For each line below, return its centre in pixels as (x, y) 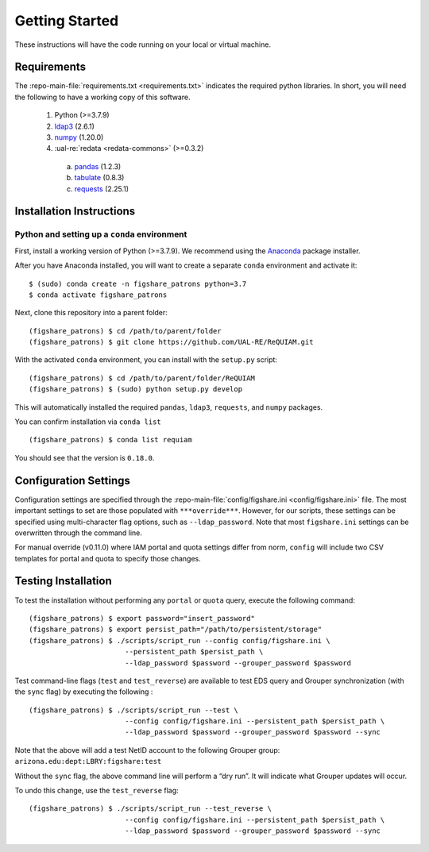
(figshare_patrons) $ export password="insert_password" (142, 618)
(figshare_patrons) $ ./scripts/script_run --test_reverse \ (150, 809)
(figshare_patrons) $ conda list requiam (110, 440)
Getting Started (67, 21)
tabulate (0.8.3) (99, 178)
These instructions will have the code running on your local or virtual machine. (143, 44)
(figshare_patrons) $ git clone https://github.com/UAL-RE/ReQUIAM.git (171, 342)
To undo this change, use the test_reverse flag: (97, 791)
